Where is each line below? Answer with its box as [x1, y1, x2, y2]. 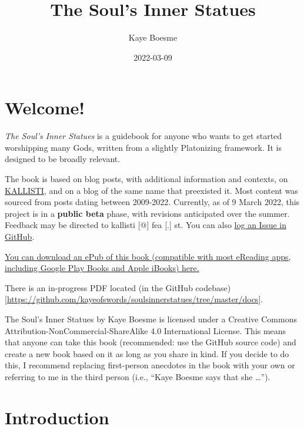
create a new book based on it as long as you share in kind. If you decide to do [5, 347, 289, 359]
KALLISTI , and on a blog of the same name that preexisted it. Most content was [5, 184, 298, 196]
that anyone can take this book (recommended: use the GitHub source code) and [5, 336, 296, 348]
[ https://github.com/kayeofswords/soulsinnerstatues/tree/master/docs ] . [5, 293, 263, 305]
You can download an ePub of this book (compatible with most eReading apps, [5, 250, 291, 262]
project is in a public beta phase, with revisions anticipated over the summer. [5, 207, 290, 219]
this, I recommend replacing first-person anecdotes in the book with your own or [5, 359, 295, 371]
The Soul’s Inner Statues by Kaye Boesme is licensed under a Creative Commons [5, 312, 297, 325]
